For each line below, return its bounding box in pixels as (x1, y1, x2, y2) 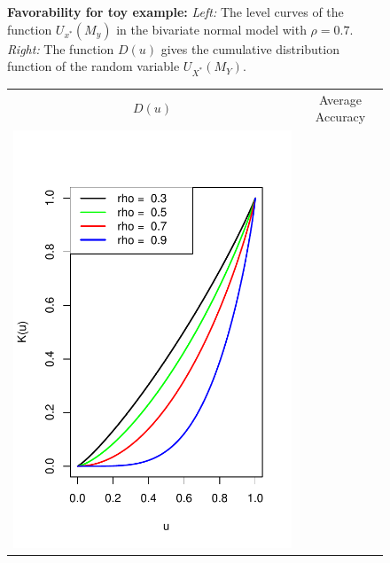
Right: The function (7, 39, 114, 58)
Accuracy (315, 107, 366, 126)
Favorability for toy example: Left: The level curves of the (7, 3, 344, 20)
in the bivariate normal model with (116, 20, 307, 38)
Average (319, 90, 362, 108)
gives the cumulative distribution (160, 39, 339, 58)
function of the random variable (7, 57, 180, 75)
